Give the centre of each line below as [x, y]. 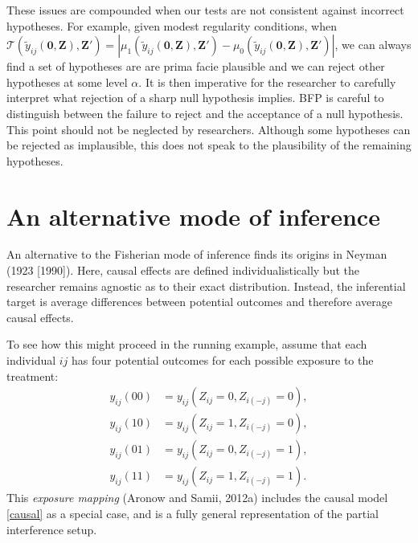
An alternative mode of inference [193, 216]
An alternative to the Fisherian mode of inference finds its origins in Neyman [197, 254]
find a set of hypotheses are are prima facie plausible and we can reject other [196, 66]
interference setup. [52, 529]
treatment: [33, 376]
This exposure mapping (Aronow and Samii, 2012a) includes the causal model [197, 498]
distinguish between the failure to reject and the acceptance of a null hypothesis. [205, 113]
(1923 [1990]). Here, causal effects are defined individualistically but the [183, 270]
